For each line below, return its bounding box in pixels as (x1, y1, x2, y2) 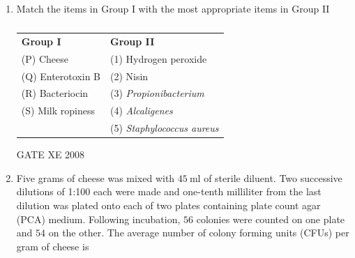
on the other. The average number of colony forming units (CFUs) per (48, 225, 349, 240)
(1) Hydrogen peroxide (110, 51, 207, 66)
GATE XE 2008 (16, 147, 85, 162)
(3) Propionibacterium (110, 86, 204, 100)
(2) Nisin (110, 68, 149, 83)
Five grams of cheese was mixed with (16, 170, 175, 185)
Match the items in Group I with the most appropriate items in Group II (16, 1, 330, 15)
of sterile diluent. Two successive (204, 170, 342, 185)
